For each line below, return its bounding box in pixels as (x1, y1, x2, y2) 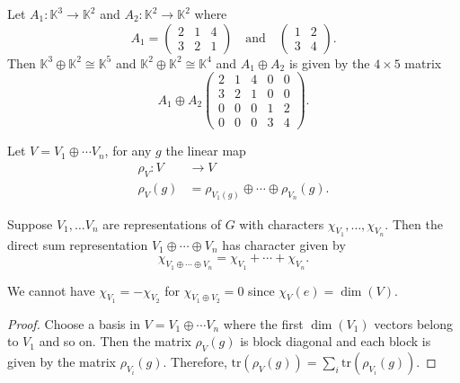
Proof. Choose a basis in (7, 314, 140, 333)
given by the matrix (7, 352, 116, 371)
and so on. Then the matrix (39, 332, 191, 351)
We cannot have (7, 281, 95, 299)
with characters (239, 214, 324, 233)
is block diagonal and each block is (240, 332, 431, 351)
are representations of (102, 214, 221, 233)
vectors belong (374, 314, 453, 333)
